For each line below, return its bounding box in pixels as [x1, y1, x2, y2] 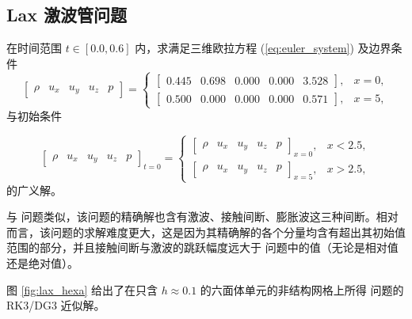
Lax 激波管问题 [6, 2, 128, 27]
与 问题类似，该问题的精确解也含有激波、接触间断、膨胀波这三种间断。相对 [6, 208, 399, 225]
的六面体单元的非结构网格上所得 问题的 [200, 281, 404, 298]
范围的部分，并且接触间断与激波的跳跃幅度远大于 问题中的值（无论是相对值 [6, 239, 399, 256]
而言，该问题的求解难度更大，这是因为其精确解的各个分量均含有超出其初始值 [6, 223, 406, 240]
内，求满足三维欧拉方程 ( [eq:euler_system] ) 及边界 [135, 40, 391, 56]
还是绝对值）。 [6, 255, 78, 272]
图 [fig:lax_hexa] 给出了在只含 [6, 281, 158, 298]
